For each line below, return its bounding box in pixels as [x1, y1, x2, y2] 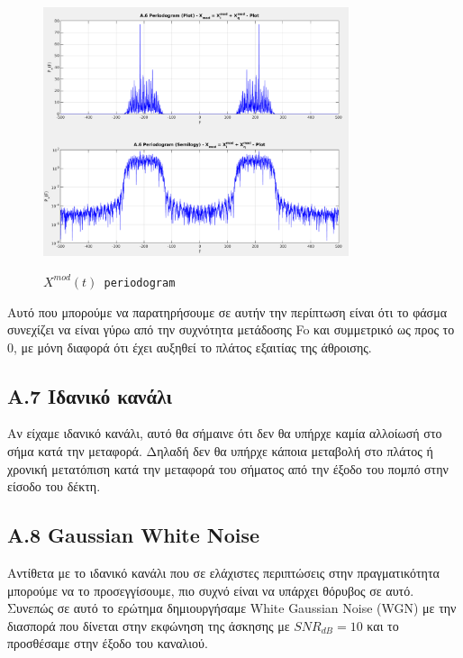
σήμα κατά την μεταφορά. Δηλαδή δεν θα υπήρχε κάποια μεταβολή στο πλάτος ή [7, 442, 433, 461]
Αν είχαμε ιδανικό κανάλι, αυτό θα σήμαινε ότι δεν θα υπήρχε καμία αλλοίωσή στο [7, 424, 442, 443]
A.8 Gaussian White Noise [7, 521, 260, 549]
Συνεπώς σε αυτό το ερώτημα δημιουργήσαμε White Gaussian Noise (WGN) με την [7, 599, 457, 617]
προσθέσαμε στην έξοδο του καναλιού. [7, 634, 208, 653]
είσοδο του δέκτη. [7, 477, 101, 496]
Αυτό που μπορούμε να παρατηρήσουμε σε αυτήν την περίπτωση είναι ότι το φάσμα [7, 302, 448, 321]
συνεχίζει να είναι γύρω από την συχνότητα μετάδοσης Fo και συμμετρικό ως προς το [7, 320, 455, 339]
